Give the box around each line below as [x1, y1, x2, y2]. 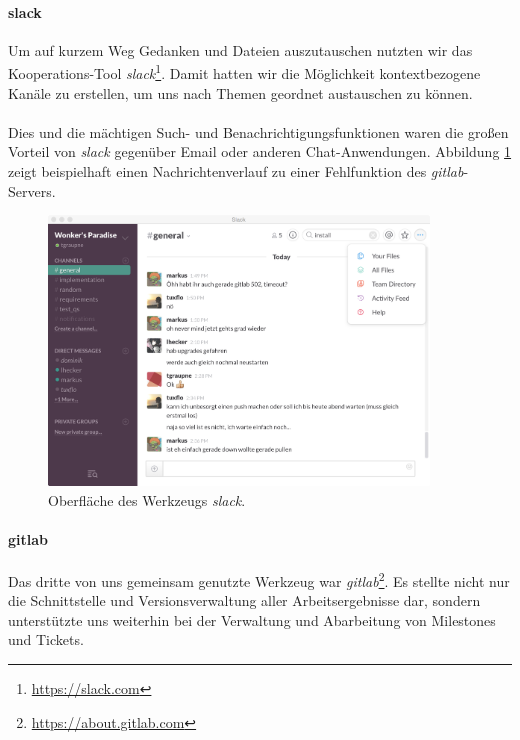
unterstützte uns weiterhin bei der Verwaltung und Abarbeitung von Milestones [8, 609, 496, 630]
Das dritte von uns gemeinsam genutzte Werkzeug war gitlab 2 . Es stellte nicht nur [8, 567, 510, 591]
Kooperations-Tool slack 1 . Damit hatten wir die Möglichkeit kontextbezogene [8, 60, 481, 84]
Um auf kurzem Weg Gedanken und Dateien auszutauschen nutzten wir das [8, 39, 473, 60]
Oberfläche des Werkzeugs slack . [48, 489, 246, 510]
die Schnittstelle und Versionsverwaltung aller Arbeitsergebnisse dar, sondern [8, 590, 481, 611]
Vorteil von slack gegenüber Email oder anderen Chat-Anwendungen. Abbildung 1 [8, 141, 512, 162]
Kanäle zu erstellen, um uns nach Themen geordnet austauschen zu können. [8, 82, 473, 103]
